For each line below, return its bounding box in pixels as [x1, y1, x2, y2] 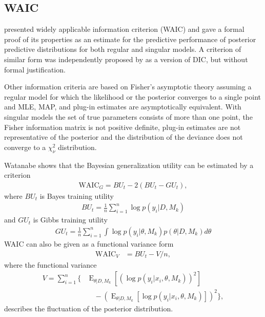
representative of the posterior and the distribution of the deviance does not [4, 132, 243, 142]
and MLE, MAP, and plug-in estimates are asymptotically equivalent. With [4, 101, 241, 112]
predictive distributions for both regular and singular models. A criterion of [4, 44, 241, 54]
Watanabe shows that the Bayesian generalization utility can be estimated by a [4, 159, 254, 170]
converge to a [4, 141, 46, 152]
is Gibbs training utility [33, 214, 108, 225]
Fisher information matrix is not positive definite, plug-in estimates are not [4, 121, 241, 132]
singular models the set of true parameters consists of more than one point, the [4, 111, 253, 122]
